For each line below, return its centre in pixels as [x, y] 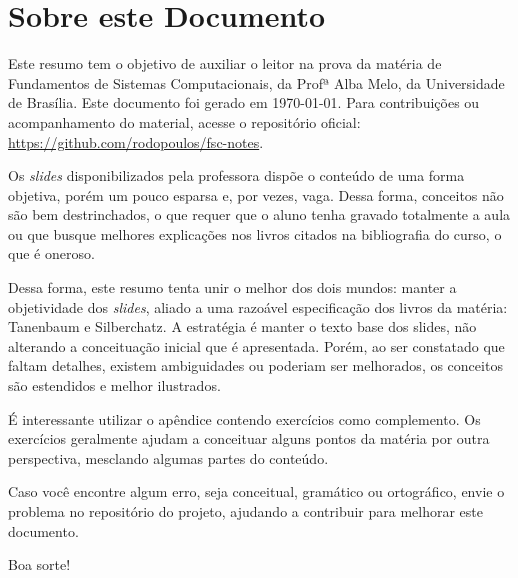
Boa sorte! [39, 564]
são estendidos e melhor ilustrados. [114, 385]
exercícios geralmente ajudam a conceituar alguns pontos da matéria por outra [249, 438]
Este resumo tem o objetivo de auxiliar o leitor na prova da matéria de [225, 63]
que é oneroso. [51, 253]
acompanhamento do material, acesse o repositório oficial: [184, 121]
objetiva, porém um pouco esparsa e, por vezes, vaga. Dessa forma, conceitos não [256, 194]
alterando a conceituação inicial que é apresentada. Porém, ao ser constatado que [256, 345]
